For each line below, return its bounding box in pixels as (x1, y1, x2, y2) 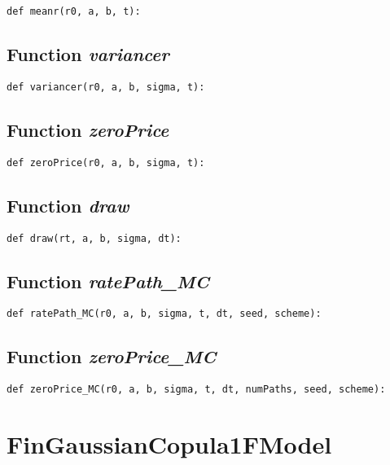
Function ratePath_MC (7, 268, 209, 293)
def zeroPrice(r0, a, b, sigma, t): (7, 156, 205, 169)
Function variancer (7, 42, 169, 67)
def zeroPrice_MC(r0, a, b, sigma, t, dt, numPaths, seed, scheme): (7, 384, 386, 396)
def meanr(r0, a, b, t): (7, 6, 141, 17)
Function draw (7, 192, 129, 217)
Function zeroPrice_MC (7, 344, 217, 369)
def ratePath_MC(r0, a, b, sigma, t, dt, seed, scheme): (7, 308, 322, 320)
